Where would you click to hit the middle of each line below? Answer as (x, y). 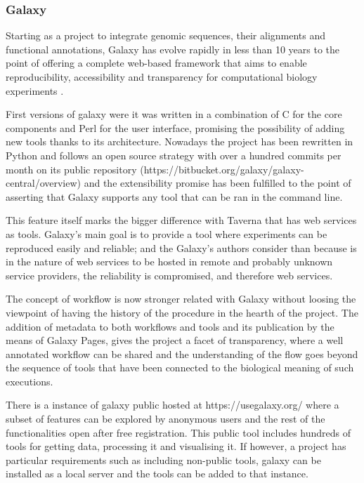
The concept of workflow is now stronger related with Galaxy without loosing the (181, 299)
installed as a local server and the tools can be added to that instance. (157, 474)
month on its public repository (71, 169)
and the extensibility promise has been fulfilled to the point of (217, 183)
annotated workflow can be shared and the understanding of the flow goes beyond (182, 353)
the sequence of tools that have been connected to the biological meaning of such (180, 368)
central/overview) (44, 183)
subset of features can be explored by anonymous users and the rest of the (165, 419)
